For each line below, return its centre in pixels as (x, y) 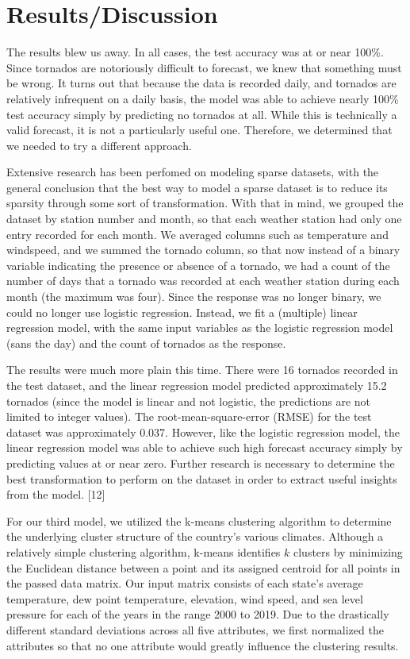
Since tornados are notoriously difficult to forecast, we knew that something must (204, 67)
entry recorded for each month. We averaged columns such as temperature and (197, 234)
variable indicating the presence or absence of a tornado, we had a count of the (198, 265)
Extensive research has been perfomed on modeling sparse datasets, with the (193, 172)
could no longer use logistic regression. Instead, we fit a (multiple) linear (182, 312)
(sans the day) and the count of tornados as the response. (146, 343)
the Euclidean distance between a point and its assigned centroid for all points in (203, 567)
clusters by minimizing (348, 551)
